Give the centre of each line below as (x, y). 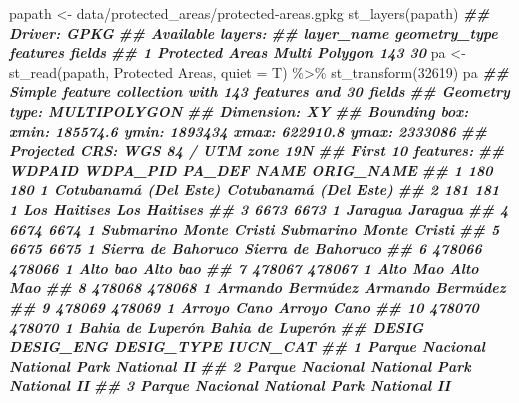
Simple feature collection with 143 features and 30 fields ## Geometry (259, 91)
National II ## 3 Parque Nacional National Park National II (230, 385)
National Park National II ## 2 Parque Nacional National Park (240, 365)
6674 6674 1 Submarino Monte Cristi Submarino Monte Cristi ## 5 (254, 228)
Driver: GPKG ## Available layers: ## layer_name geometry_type (253, 32)
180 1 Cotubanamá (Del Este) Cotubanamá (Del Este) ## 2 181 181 (254, 189)
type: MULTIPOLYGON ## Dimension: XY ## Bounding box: (239, 110)
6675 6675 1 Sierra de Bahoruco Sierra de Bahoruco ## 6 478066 (245, 248)
